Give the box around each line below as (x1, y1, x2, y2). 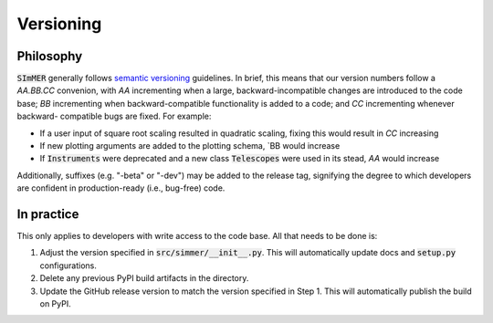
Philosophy (16, 48, 83, 64)
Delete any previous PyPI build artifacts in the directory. (39, 273, 249, 284)
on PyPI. (39, 298, 72, 309)
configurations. (39, 260, 98, 271)
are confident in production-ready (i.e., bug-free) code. (16, 182, 226, 193)
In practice (16, 206, 79, 222)
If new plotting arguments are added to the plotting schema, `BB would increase (39, 141, 341, 151)
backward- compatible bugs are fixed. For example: (16, 110, 212, 122)
